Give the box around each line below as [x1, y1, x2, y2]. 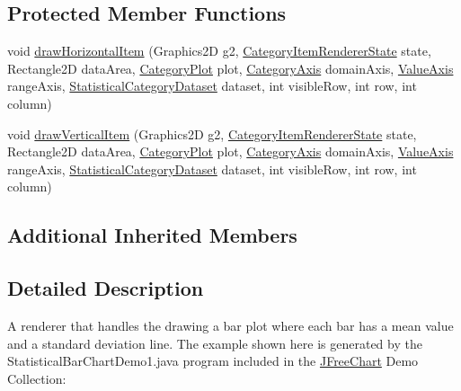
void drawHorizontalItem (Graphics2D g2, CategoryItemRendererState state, [7, 41, 431, 60]
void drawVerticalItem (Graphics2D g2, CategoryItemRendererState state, [7, 124, 417, 143]
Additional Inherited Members [7, 221, 297, 249]
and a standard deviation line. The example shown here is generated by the [7, 333, 422, 352]
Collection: [7, 369, 66, 387]
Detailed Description [7, 274, 204, 302]
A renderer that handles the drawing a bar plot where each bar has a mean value [7, 315, 454, 334]
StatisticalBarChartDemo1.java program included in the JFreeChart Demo [7, 351, 419, 370]
